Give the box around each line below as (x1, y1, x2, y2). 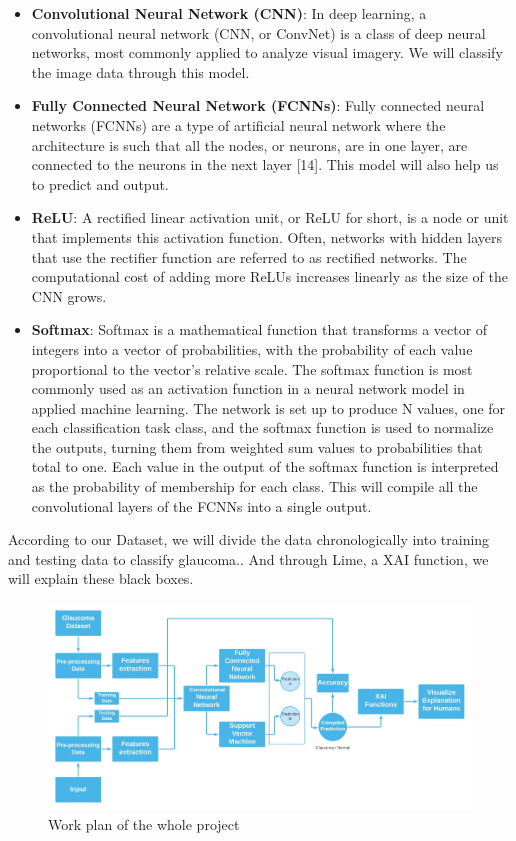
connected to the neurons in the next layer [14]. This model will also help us (31, 154, 499, 175)
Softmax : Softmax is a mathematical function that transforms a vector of (31, 319, 488, 340)
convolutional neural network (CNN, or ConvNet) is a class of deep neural (31, 22, 486, 43)
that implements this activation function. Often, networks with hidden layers (31, 226, 502, 247)
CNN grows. (31, 285, 107, 306)
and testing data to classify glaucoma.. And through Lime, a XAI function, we (8, 548, 489, 569)
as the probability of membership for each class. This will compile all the (31, 476, 478, 497)
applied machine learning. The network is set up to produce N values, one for (31, 397, 506, 418)
